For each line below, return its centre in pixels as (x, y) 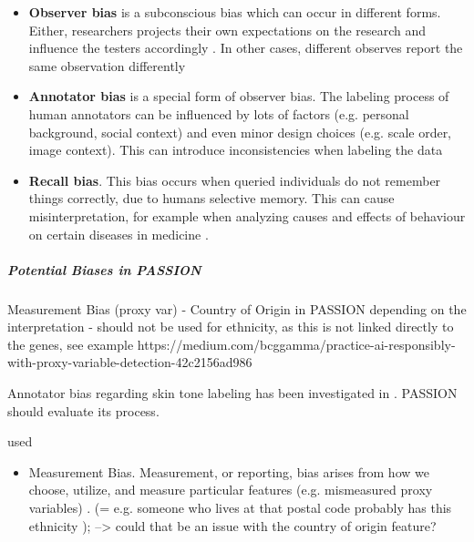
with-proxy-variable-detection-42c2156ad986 (130, 362)
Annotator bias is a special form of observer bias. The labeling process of (239, 96)
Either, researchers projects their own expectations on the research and (227, 30)
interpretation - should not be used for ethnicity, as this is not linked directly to (231, 327)
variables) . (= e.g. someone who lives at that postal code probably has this (240, 508)
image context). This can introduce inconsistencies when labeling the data (236, 150)
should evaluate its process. (83, 410)
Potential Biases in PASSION (104, 269)
